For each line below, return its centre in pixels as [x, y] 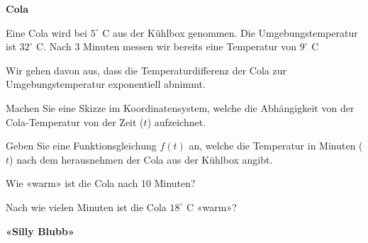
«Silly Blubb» [40, 231]
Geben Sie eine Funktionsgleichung [81, 146]
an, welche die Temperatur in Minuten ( [276, 146]
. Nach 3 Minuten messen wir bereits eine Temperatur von [170, 46]
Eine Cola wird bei [46, 32]
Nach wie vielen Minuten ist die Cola [86, 207]
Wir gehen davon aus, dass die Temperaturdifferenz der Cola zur [146, 70]
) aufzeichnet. [177, 121]
